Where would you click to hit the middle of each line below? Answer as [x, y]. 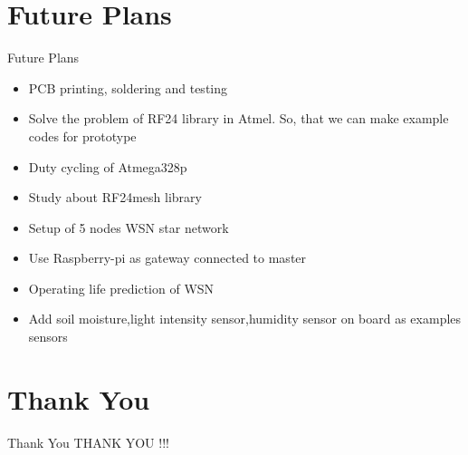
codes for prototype [82, 136]
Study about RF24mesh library [115, 197]
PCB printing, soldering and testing [128, 87]
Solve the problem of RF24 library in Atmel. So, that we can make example [239, 118]
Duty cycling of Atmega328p [108, 166]
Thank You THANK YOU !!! [88, 442]
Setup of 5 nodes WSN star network [129, 227]
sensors [48, 337]
